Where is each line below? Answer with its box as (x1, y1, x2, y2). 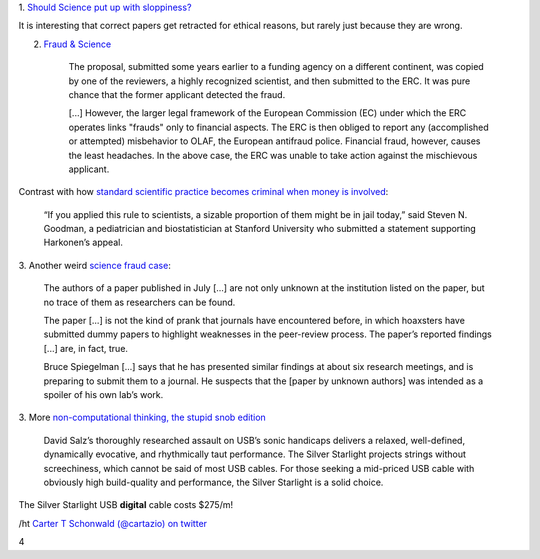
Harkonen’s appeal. (43, 236, 124, 249)
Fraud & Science (43, 38, 112, 50)
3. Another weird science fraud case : (18, 259, 172, 271)
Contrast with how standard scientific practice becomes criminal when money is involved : (18, 186, 389, 198)
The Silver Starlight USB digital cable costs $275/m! (18, 499, 234, 511)
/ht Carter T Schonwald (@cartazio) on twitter (18, 517, 208, 529)
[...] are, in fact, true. (43, 342, 129, 354)
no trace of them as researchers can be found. (43, 296, 236, 308)
